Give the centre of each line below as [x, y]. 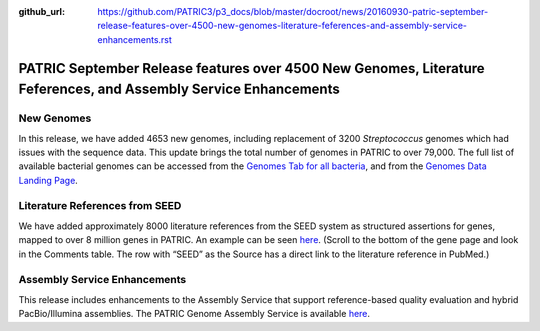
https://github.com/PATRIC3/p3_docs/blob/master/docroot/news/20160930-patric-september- [293, 11]
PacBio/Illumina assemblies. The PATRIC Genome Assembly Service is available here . [194, 314]
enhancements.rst [134, 39]
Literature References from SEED [100, 206]
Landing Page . [48, 180]
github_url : [41, 11]
